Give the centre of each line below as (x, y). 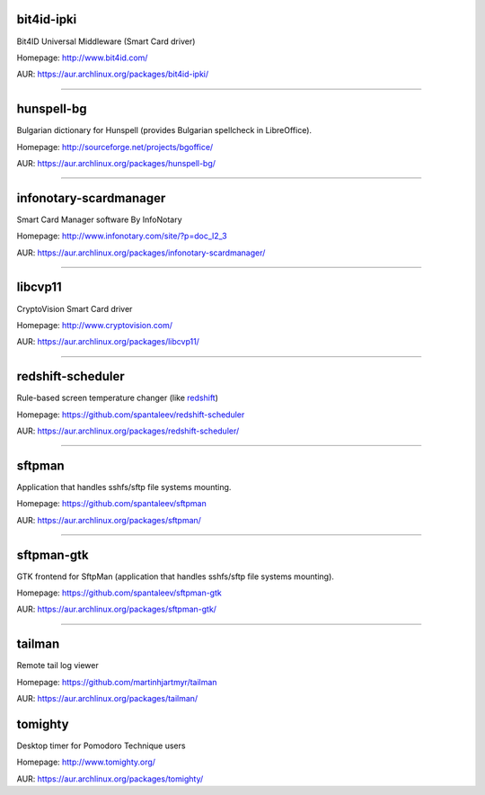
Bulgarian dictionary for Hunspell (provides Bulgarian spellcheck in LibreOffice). (164, 130)
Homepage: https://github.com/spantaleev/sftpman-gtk (119, 593)
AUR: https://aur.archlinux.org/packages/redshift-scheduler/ (128, 431)
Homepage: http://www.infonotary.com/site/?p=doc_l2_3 (122, 236)
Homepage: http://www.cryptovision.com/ (94, 325)
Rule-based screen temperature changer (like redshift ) (118, 398)
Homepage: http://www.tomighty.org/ (86, 762)
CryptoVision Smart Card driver (75, 308)
